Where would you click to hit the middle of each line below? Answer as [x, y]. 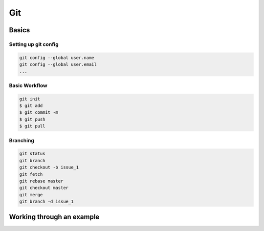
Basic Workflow [28, 85]
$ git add [31, 106]
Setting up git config [34, 44]
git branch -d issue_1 [46, 202]
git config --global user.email [58, 64]
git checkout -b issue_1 [49, 168]
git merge [31, 195]
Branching [22, 140]
